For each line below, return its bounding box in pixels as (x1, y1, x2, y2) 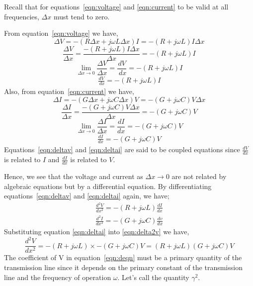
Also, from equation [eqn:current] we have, (4, 86, 134, 96)
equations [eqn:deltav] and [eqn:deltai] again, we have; (4, 191, 169, 201)
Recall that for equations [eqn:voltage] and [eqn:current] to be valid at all (4, 1, 229, 11)
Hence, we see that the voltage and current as (4, 171, 143, 182)
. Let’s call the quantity (117, 272, 189, 282)
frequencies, (4, 11, 39, 21)
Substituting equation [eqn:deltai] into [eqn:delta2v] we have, (4, 226, 189, 237)
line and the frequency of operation (4, 272, 111, 282)
